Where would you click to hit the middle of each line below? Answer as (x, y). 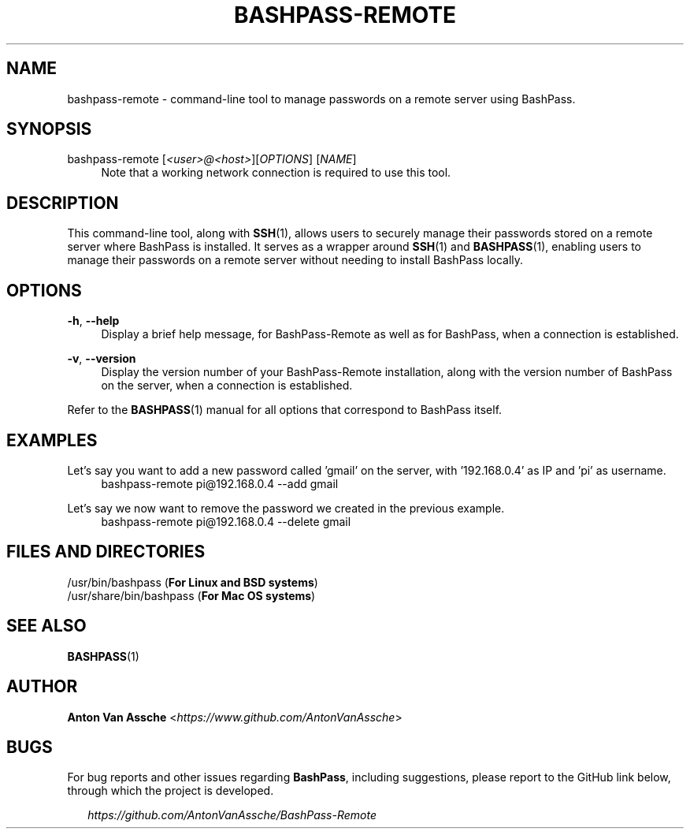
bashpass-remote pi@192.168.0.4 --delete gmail (226, 521)
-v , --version (102, 359)
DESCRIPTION (63, 203)
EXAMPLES (52, 440)
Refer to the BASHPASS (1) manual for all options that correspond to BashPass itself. (285, 410)
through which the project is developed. (171, 791)
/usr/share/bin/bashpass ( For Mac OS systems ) (191, 595)
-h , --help (93, 321)
